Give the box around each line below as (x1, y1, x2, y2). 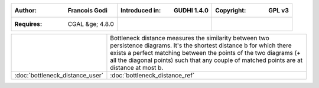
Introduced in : (120, 6, 161, 14)
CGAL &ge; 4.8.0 (67, 20, 115, 28)
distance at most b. (110, 64, 164, 71)
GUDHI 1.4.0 (173, 6, 209, 14)
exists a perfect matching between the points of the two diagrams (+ (110, 49, 301, 57)
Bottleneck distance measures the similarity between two (110, 34, 269, 42)
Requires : (14, 20, 43, 28)
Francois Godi (67, 6, 108, 14)
